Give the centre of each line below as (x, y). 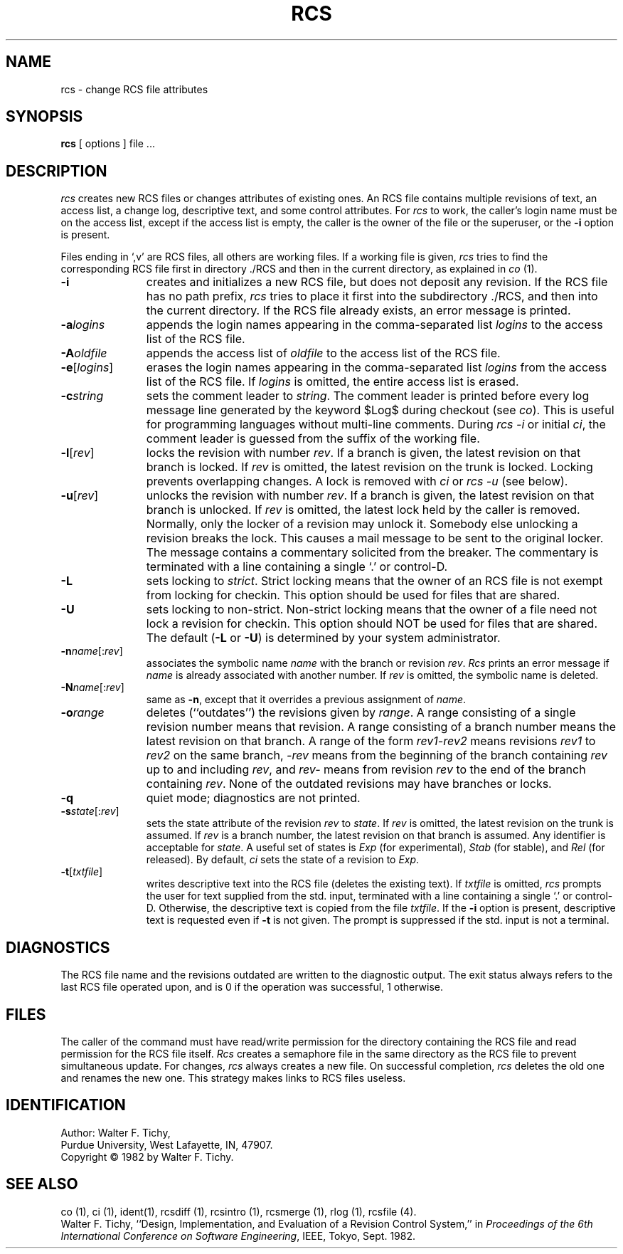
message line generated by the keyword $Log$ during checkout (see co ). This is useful (380, 410)
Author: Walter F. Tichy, (116, 1132)
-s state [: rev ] (90, 811)
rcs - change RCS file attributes (134, 89)
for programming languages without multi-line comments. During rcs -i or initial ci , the (376, 425)
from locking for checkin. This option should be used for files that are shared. (353, 595)
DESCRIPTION (57, 171)
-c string (82, 396)
